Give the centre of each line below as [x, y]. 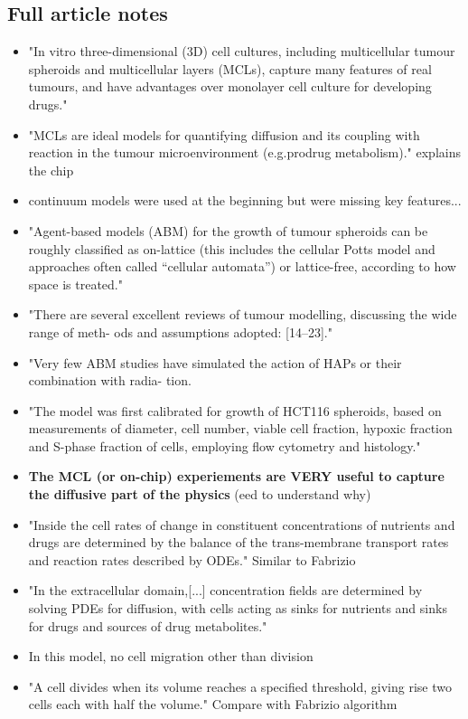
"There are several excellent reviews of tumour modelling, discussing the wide [243, 314]
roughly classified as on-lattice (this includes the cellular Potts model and [232, 248]
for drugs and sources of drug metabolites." [148, 625]
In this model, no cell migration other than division [171, 656]
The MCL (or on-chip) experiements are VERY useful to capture [236, 476]
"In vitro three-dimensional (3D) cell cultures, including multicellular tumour [242, 51]
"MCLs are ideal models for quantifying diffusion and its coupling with [224, 134]
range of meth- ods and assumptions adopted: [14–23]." [180, 331]
